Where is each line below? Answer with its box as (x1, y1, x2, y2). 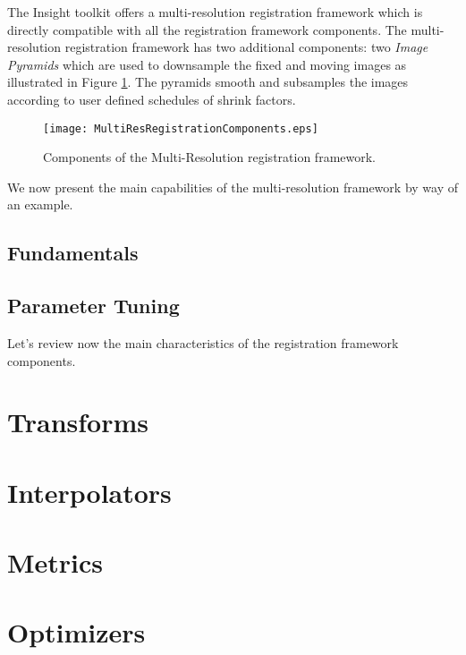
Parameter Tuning (7, 292, 180, 319)
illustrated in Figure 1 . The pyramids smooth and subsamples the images (7, 72, 409, 91)
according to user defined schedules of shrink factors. (7, 89, 296, 108)
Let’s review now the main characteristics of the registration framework (7, 333, 399, 352)
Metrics (7, 544, 104, 581)
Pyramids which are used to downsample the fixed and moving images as (7, 55, 407, 73)
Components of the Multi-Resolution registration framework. (43, 148, 376, 166)
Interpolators (7, 473, 172, 510)
